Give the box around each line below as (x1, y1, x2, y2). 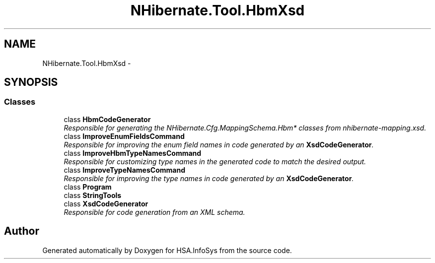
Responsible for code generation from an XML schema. (64, 207, 245, 216)
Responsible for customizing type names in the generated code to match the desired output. (64, 157, 366, 166)
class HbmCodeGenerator (64, 115, 151, 124)
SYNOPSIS (4, 76, 58, 89)
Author (4, 225, 39, 238)
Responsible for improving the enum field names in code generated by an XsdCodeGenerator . (64, 140, 374, 149)
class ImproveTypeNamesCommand (64, 165, 185, 174)
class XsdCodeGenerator (64, 199, 148, 208)
